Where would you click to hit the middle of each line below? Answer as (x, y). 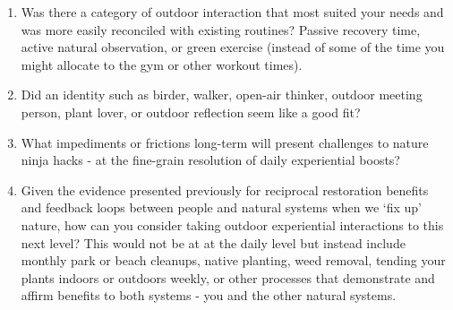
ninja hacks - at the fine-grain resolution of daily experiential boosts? (210, 160)
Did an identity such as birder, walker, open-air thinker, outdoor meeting (222, 95)
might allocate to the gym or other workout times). (162, 64)
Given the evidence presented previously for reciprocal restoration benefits (225, 189)
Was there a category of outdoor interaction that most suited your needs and (232, 12)
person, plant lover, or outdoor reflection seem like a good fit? (191, 112)
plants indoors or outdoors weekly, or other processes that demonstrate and (228, 277)
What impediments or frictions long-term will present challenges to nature (225, 142)
